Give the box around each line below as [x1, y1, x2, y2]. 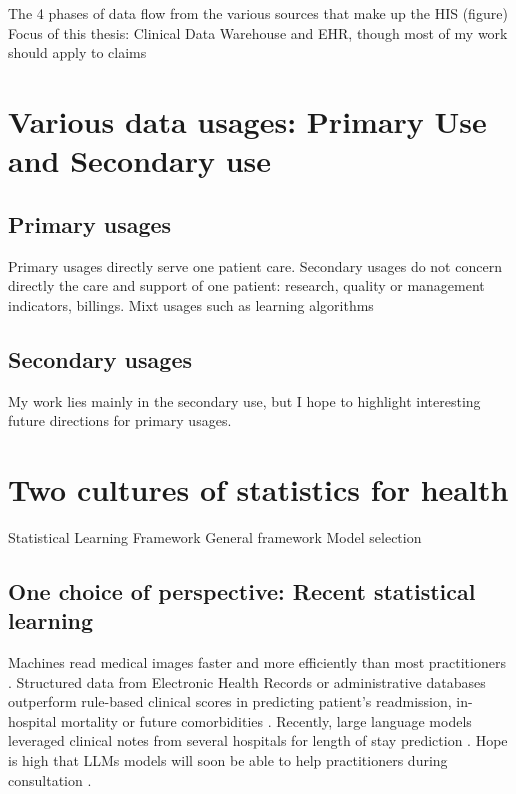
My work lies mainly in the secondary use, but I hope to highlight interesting [8, 390, 481, 411]
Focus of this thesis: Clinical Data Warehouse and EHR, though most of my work [8, 22, 508, 43]
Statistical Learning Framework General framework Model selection [8, 526, 422, 547]
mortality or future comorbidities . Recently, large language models [60, 710, 472, 731]
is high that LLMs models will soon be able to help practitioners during [8, 750, 448, 770]
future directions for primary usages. [8, 410, 232, 431]
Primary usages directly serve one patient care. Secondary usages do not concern [8, 255, 502, 276]
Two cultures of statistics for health [8, 468, 509, 509]
